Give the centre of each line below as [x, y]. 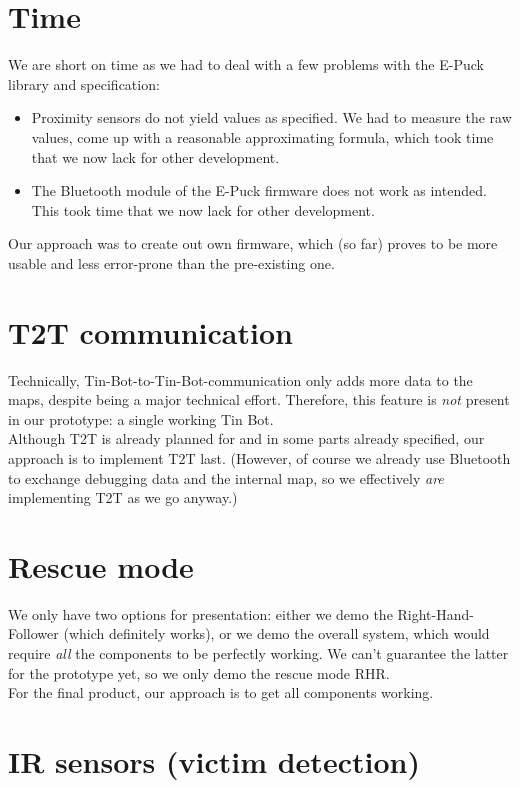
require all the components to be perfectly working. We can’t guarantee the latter [258, 653]
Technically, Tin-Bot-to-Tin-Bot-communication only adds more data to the [240, 379]
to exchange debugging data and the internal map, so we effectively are [226, 477]
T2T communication [150, 331]
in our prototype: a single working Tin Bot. [141, 418]
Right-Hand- [435, 613]
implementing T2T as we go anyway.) [123, 497]
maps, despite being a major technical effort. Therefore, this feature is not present [259, 399]
